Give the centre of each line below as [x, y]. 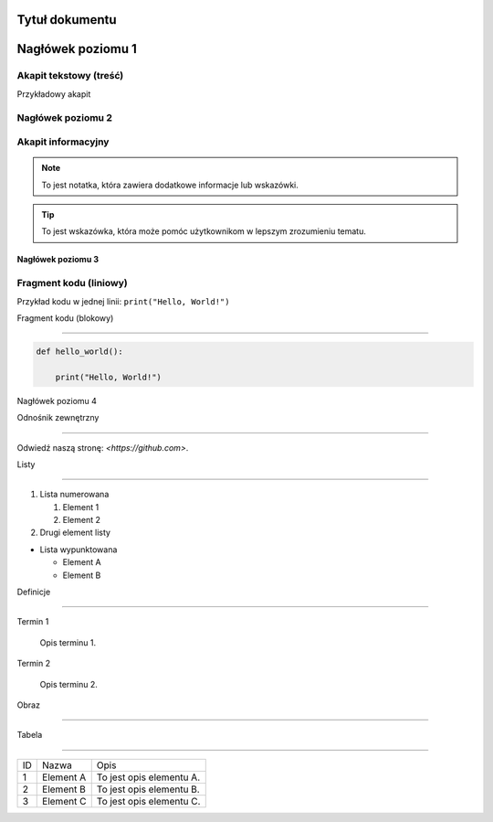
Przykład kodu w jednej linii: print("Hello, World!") [123, 301]
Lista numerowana [74, 495]
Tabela [30, 735]
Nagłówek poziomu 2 [65, 117]
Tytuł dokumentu [67, 20]
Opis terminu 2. [68, 684]
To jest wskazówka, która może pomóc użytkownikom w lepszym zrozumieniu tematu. [204, 231]
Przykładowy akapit [54, 94]
